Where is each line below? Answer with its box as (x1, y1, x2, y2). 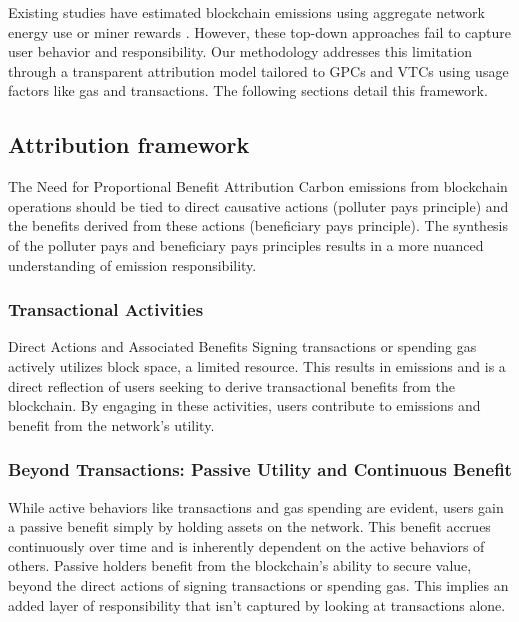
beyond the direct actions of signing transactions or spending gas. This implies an (8, 574, 509, 595)
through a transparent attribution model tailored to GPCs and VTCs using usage (8, 60, 509, 81)
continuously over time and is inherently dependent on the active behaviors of (8, 535, 485, 556)
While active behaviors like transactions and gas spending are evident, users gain (8, 496, 504, 517)
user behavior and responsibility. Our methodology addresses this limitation (8, 41, 472, 62)
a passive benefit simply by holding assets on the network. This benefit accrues (8, 516, 491, 537)
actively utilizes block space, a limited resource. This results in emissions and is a (8, 355, 506, 376)
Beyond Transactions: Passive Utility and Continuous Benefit (8, 457, 512, 482)
